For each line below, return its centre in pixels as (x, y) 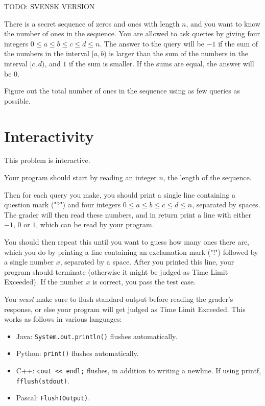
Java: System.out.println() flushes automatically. (97, 336)
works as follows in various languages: (63, 319)
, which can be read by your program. (95, 224)
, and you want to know (223, 23)
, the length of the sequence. (207, 177)
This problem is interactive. (47, 160)
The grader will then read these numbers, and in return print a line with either (128, 214)
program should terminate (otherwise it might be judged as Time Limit (116, 271)
